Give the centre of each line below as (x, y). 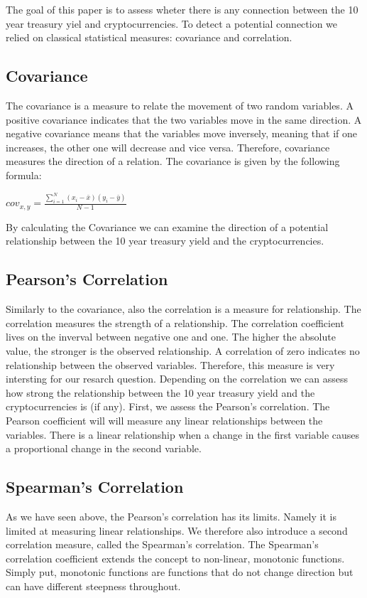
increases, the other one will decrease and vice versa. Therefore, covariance (168, 147)
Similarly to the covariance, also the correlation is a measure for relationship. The (183, 309)
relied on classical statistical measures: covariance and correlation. (149, 37)
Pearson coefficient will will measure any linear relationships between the (164, 420)
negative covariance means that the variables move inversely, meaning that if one (181, 133)
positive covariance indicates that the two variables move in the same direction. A (184, 119)
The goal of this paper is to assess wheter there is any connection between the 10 (182, 9)
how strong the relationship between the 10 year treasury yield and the (160, 392)
